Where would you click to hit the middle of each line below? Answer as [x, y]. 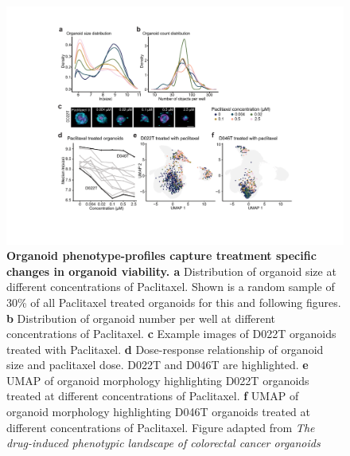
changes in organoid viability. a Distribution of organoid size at [171, 271]
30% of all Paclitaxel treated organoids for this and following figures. [174, 302]
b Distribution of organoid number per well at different [141, 318]
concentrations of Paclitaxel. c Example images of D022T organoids [171, 334]
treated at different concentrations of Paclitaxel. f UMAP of [153, 396]
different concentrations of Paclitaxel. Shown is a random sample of [171, 287]
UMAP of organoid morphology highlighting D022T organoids [158, 380]
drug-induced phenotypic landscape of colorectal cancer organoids [163, 443]
